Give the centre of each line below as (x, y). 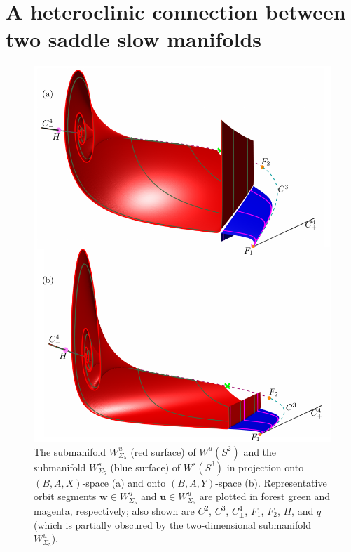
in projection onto (265, 467)
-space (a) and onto (124, 482)
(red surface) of (163, 451)
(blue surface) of (145, 467)
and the (260, 451)
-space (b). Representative (271, 482)
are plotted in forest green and (265, 496)
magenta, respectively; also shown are (114, 511)
